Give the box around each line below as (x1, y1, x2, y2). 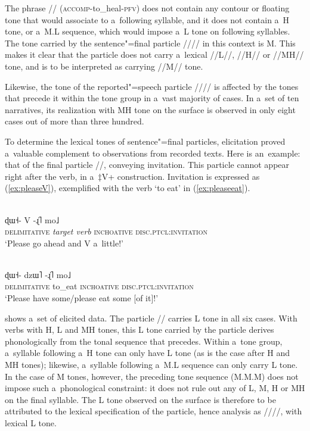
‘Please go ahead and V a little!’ (5, 236, 123, 249)
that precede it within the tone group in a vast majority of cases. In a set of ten (5, 92, 299, 104)
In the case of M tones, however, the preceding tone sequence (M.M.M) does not (5, 370, 299, 382)
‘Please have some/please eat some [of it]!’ (5, 292, 159, 304)
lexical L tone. (5, 417, 57, 429)
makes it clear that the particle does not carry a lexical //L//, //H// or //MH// (5, 48, 304, 61)
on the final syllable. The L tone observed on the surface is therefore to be (5, 393, 276, 405)
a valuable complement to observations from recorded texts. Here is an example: (5, 146, 300, 159)
